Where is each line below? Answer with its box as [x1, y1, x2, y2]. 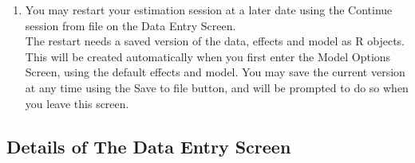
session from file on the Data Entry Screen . [25, 17, 236, 33]
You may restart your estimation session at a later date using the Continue [25, 2, 393, 17]
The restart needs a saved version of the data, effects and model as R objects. [25, 33, 405, 49]
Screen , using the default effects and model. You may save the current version [25, 64, 405, 80]
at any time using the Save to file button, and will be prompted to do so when [25, 79, 409, 95]
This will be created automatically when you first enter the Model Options [25, 48, 391, 64]
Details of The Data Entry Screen [6, 134, 291, 158]
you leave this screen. [25, 95, 129, 111]
